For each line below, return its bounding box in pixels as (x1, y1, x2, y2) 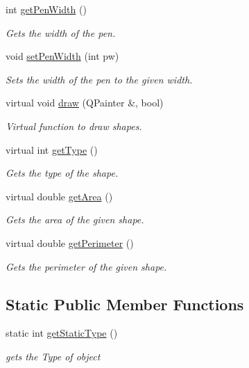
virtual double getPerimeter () (6, 235, 134, 250)
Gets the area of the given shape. (6, 212, 144, 227)
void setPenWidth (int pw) (6, 49, 119, 63)
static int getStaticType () (6, 326, 118, 340)
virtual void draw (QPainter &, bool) (6, 95, 164, 110)
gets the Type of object (6, 349, 101, 363)
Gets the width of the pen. (6, 25, 116, 40)
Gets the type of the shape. (6, 166, 119, 180)
